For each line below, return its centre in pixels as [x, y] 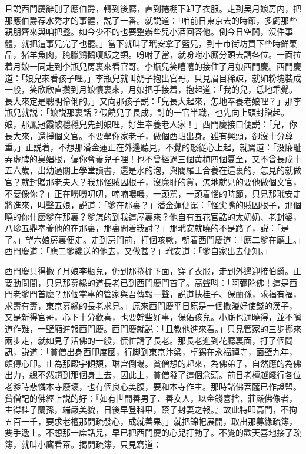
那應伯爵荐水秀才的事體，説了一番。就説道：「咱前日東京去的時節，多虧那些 [151, 20]
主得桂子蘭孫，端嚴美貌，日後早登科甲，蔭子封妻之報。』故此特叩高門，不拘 [151, 409]
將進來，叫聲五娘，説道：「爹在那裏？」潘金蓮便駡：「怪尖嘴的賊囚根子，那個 [153, 205]
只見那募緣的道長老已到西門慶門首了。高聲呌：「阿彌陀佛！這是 [167, 282]
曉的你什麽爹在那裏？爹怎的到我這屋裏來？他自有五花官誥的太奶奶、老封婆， [153, 216]
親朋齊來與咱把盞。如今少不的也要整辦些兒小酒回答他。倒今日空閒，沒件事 [149, 32]
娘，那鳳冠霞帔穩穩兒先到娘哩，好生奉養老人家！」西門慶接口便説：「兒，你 [151, 124]
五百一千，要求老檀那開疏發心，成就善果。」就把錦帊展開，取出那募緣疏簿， [151, 421]
